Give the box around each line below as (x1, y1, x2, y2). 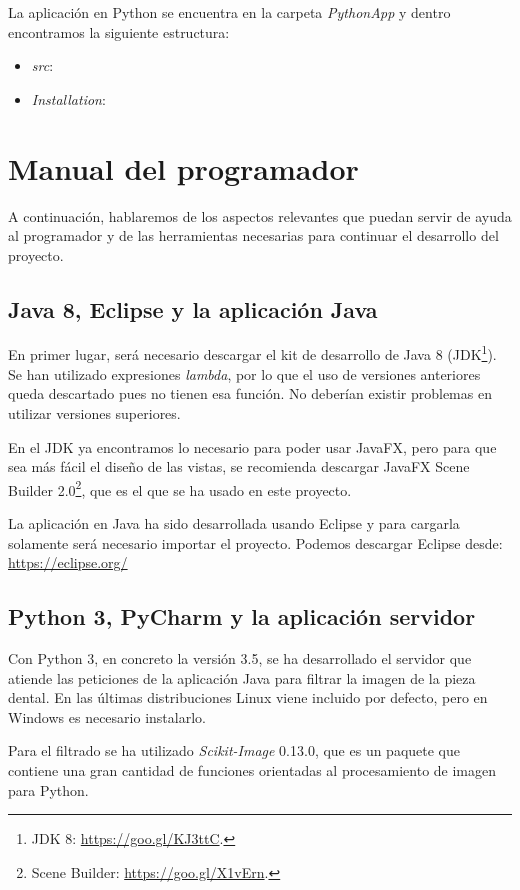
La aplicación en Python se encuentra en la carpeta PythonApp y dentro (8, 2, 451, 22)
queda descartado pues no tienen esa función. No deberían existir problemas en (8, 383, 492, 404)
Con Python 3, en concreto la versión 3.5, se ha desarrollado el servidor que (8, 647, 472, 668)
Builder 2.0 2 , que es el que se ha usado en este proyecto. (8, 476, 352, 500)
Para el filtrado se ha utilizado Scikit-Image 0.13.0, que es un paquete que (8, 740, 461, 761)
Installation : (31, 88, 106, 109)
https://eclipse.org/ (8, 552, 128, 573)
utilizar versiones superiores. (8, 402, 181, 423)
